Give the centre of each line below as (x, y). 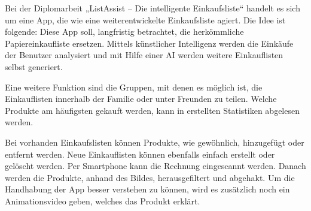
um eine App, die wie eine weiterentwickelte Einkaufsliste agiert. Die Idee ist (145, 19)
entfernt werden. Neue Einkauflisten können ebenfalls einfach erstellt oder (140, 154)
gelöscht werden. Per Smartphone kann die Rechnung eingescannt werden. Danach (155, 166)
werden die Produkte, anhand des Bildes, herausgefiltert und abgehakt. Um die (150, 177)
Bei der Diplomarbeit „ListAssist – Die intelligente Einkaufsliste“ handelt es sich (153, 8)
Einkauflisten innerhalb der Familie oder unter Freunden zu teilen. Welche (141, 99)
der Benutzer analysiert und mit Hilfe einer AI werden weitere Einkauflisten (144, 55)
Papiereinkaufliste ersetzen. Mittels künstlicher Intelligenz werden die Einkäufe (149, 43)
